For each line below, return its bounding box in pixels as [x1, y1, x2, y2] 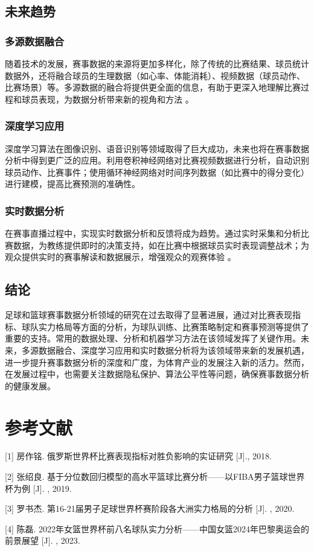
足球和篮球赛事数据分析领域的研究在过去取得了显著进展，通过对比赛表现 [5, 308, 292, 321]
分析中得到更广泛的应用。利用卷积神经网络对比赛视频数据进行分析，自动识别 [5, 154, 309, 167]
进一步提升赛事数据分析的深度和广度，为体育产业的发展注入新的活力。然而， [5, 355, 309, 368]
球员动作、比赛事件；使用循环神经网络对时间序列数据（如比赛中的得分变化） [5, 165, 309, 178]
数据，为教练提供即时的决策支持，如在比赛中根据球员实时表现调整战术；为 [13, 238, 309, 251]
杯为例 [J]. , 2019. [5, 482, 72, 494]
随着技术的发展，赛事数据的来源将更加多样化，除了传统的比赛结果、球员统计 [5, 57, 309, 69]
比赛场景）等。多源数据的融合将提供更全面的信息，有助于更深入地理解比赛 [5, 81, 301, 94]
